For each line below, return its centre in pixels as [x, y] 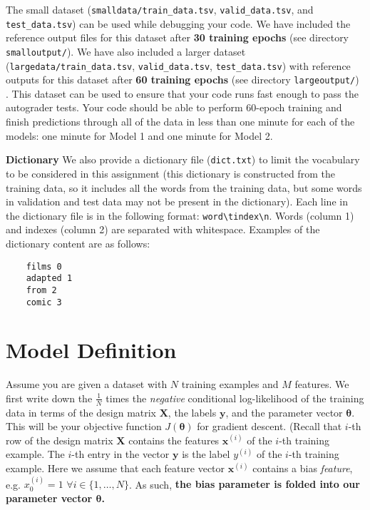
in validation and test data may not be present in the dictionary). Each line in [177, 202]
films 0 [44, 266]
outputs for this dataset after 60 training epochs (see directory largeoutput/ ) [183, 80]
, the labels [192, 412]
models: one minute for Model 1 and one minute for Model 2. [139, 135]
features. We [322, 384]
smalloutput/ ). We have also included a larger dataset [126, 51]
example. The [35, 454]
